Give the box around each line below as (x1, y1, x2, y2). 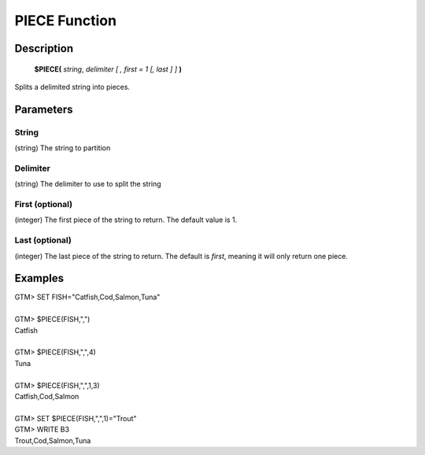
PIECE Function (14, 12, 117, 29)
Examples (14, 272, 65, 285)
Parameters (14, 102, 73, 116)
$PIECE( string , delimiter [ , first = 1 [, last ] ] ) (34, 64, 183, 74)
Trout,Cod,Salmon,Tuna (14, 435, 91, 445)
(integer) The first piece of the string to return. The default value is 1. (14, 215, 238, 224)
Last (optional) (14, 235, 72, 246)
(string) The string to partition (14, 143, 111, 153)
